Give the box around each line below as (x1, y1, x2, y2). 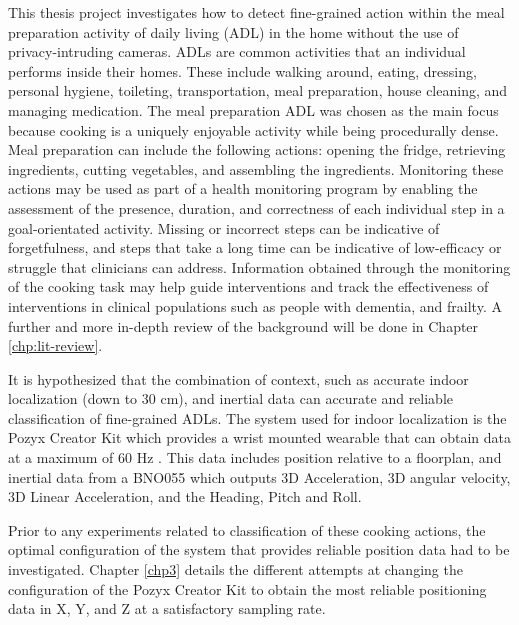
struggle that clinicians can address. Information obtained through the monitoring (8, 256, 511, 277)
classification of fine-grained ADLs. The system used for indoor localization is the (8, 407, 507, 428)
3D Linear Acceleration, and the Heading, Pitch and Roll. (8, 486, 362, 507)
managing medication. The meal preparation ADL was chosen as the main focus (8, 99, 499, 120)
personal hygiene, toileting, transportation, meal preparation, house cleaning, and (8, 80, 508, 101)
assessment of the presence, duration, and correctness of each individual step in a (8, 197, 505, 218)
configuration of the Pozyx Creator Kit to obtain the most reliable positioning (8, 578, 487, 599)
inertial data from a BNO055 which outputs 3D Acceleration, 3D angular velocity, (8, 466, 511, 487)
